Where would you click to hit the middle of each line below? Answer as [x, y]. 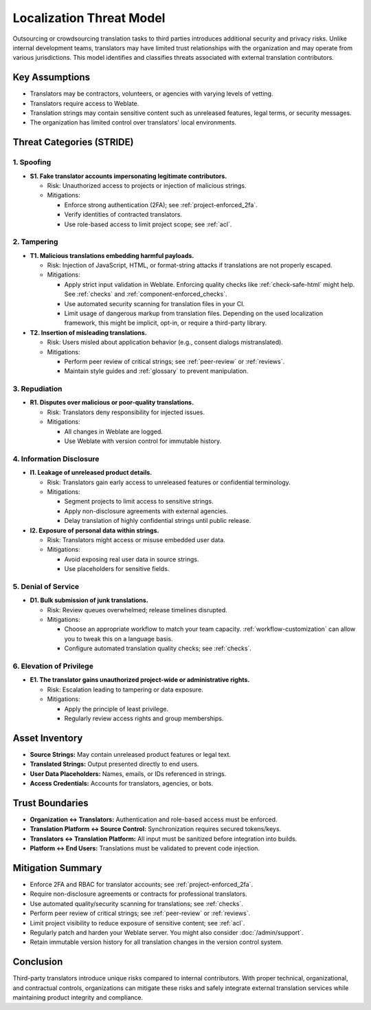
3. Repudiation [37, 389]
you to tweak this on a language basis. [119, 638]
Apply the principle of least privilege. [116, 709]
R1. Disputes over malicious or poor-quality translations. [112, 402]
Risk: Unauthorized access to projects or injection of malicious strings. [147, 185]
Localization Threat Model [89, 18]
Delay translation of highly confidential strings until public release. [158, 521]
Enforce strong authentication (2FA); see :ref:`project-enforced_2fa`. [161, 205]
